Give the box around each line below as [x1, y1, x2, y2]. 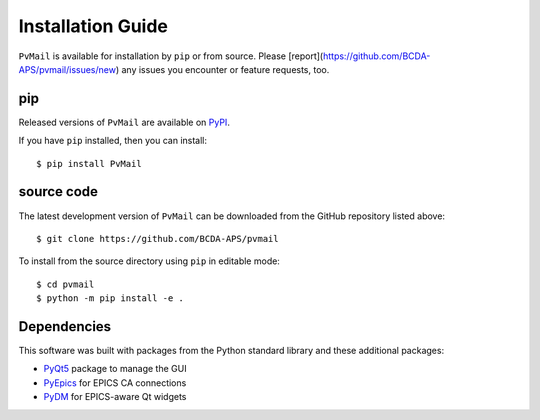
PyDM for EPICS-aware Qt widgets [43, 391, 187, 403]
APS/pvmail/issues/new [18, 63, 117, 75]
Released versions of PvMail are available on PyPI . [18, 116, 230, 128]
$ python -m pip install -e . [36, 293, 185, 304]
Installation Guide [18, 15, 169, 37]
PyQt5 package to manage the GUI [43, 363, 187, 375]
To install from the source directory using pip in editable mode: [18, 255, 280, 267]
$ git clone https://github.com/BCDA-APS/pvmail [36, 233, 279, 244]
